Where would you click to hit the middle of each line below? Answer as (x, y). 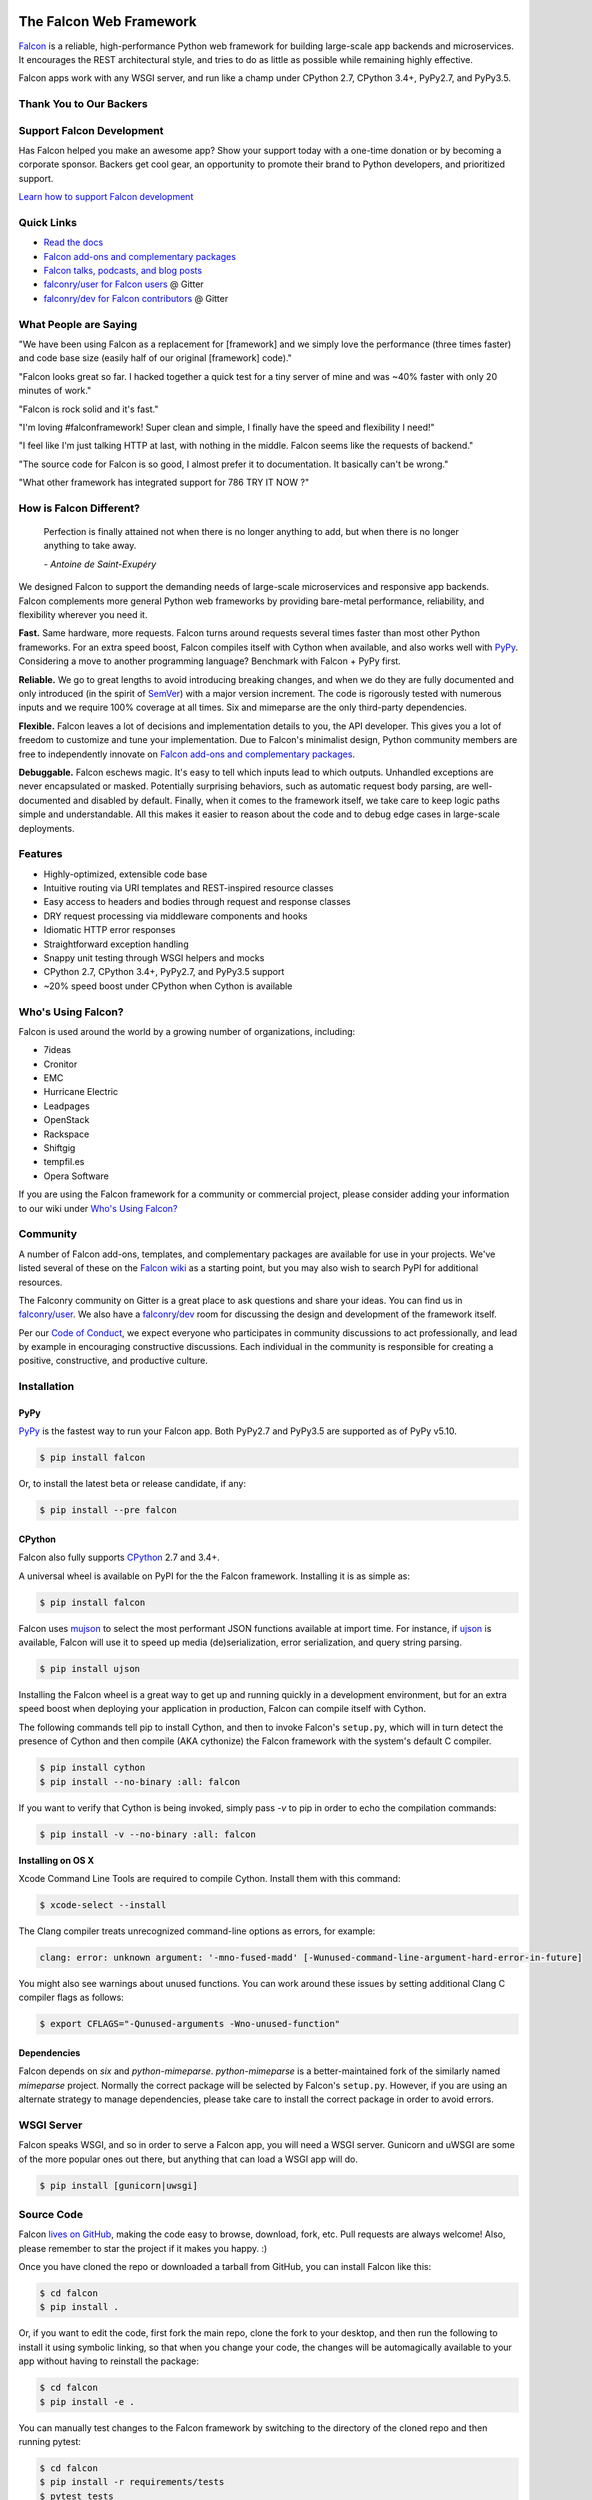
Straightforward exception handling (116, 944)
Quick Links (47, 222)
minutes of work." (55, 391)
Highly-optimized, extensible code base (125, 874)
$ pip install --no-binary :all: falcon (139, 1781)
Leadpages (66, 1106)
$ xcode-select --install (103, 1904)
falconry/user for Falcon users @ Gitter (123, 284)
